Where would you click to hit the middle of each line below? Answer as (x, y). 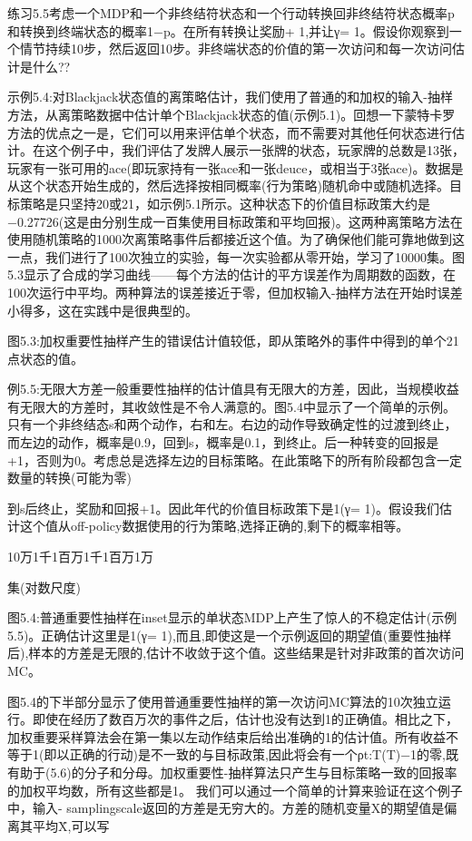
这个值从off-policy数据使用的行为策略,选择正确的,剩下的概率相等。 (214, 526)
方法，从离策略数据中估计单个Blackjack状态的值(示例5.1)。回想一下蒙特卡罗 (231, 114)
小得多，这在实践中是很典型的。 (103, 310)
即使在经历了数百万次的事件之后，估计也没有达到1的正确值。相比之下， (245, 719)
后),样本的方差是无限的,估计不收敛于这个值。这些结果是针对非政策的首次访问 (236, 653)
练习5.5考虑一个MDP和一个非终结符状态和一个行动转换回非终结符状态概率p (231, 13)
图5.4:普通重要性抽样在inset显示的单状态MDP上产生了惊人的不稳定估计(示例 (232, 617)
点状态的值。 (45, 358)
